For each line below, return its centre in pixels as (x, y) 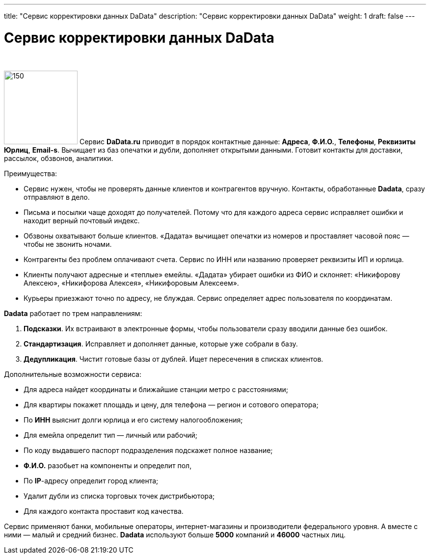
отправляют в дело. (57, 197)
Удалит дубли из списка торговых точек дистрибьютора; (119, 496)
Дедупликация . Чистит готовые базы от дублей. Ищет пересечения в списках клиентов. (174, 359)
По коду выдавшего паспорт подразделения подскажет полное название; (148, 450)
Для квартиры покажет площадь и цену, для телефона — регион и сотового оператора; (171, 404)
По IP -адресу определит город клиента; (91, 480)
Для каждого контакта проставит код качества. (104, 511)
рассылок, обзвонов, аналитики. (59, 158)
